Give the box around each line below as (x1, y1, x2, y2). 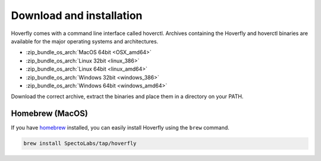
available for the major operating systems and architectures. (11, 37, 159, 45)
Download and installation (11, 9, 143, 22)
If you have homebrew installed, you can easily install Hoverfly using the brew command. (11, 124, 230, 131)
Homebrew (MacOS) (11, 109, 89, 119)
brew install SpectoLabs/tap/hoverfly (23, 140, 137, 147)
